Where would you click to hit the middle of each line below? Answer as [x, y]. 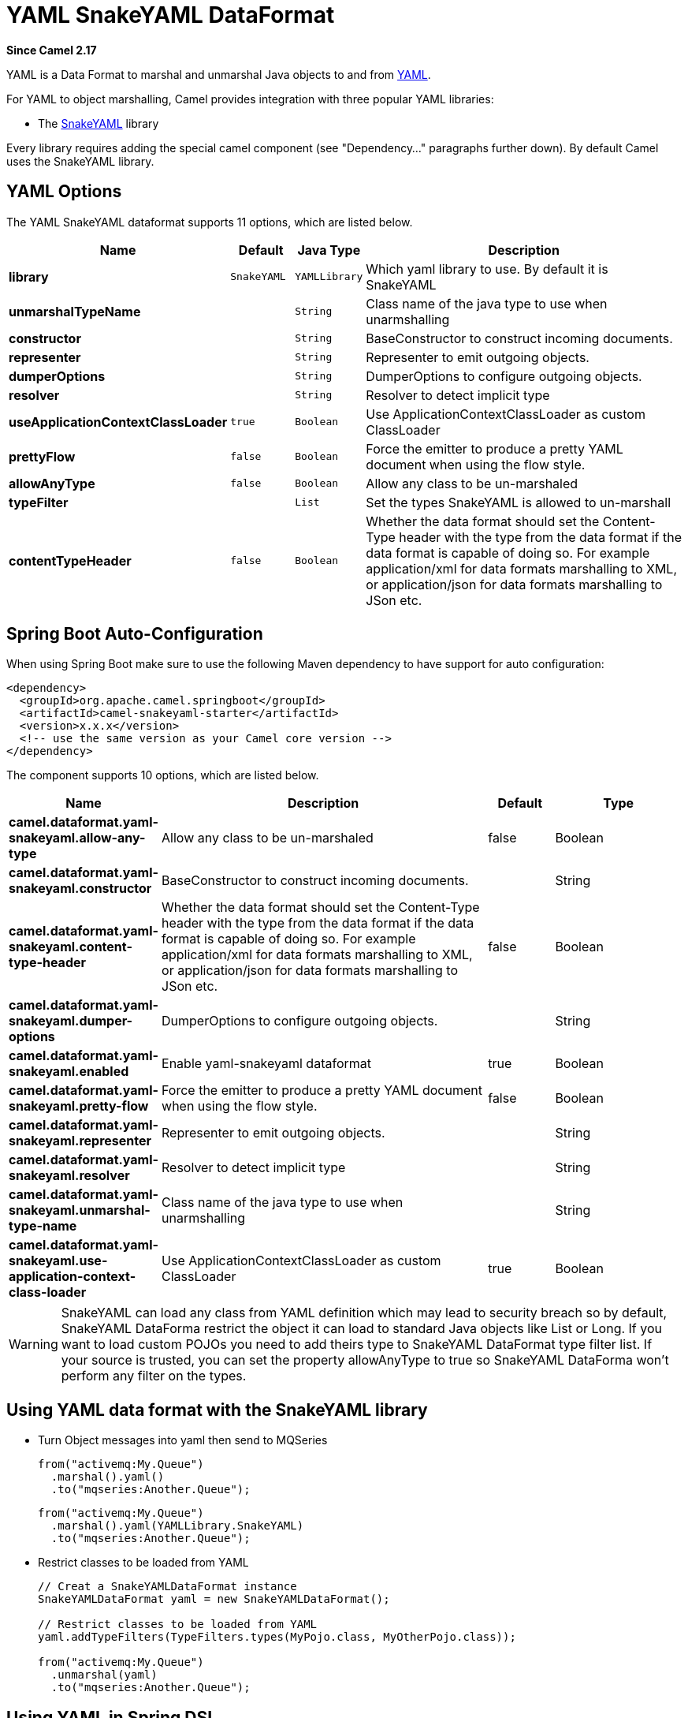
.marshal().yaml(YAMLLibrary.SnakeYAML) [177, 1526]
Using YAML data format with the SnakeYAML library [217, 1410]
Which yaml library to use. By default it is [487, 269]
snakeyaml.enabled [69, 1072]
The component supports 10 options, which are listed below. [163, 775]
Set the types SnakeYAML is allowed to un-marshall [519, 502]
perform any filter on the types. [154, 1376]
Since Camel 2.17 [52, 50]
